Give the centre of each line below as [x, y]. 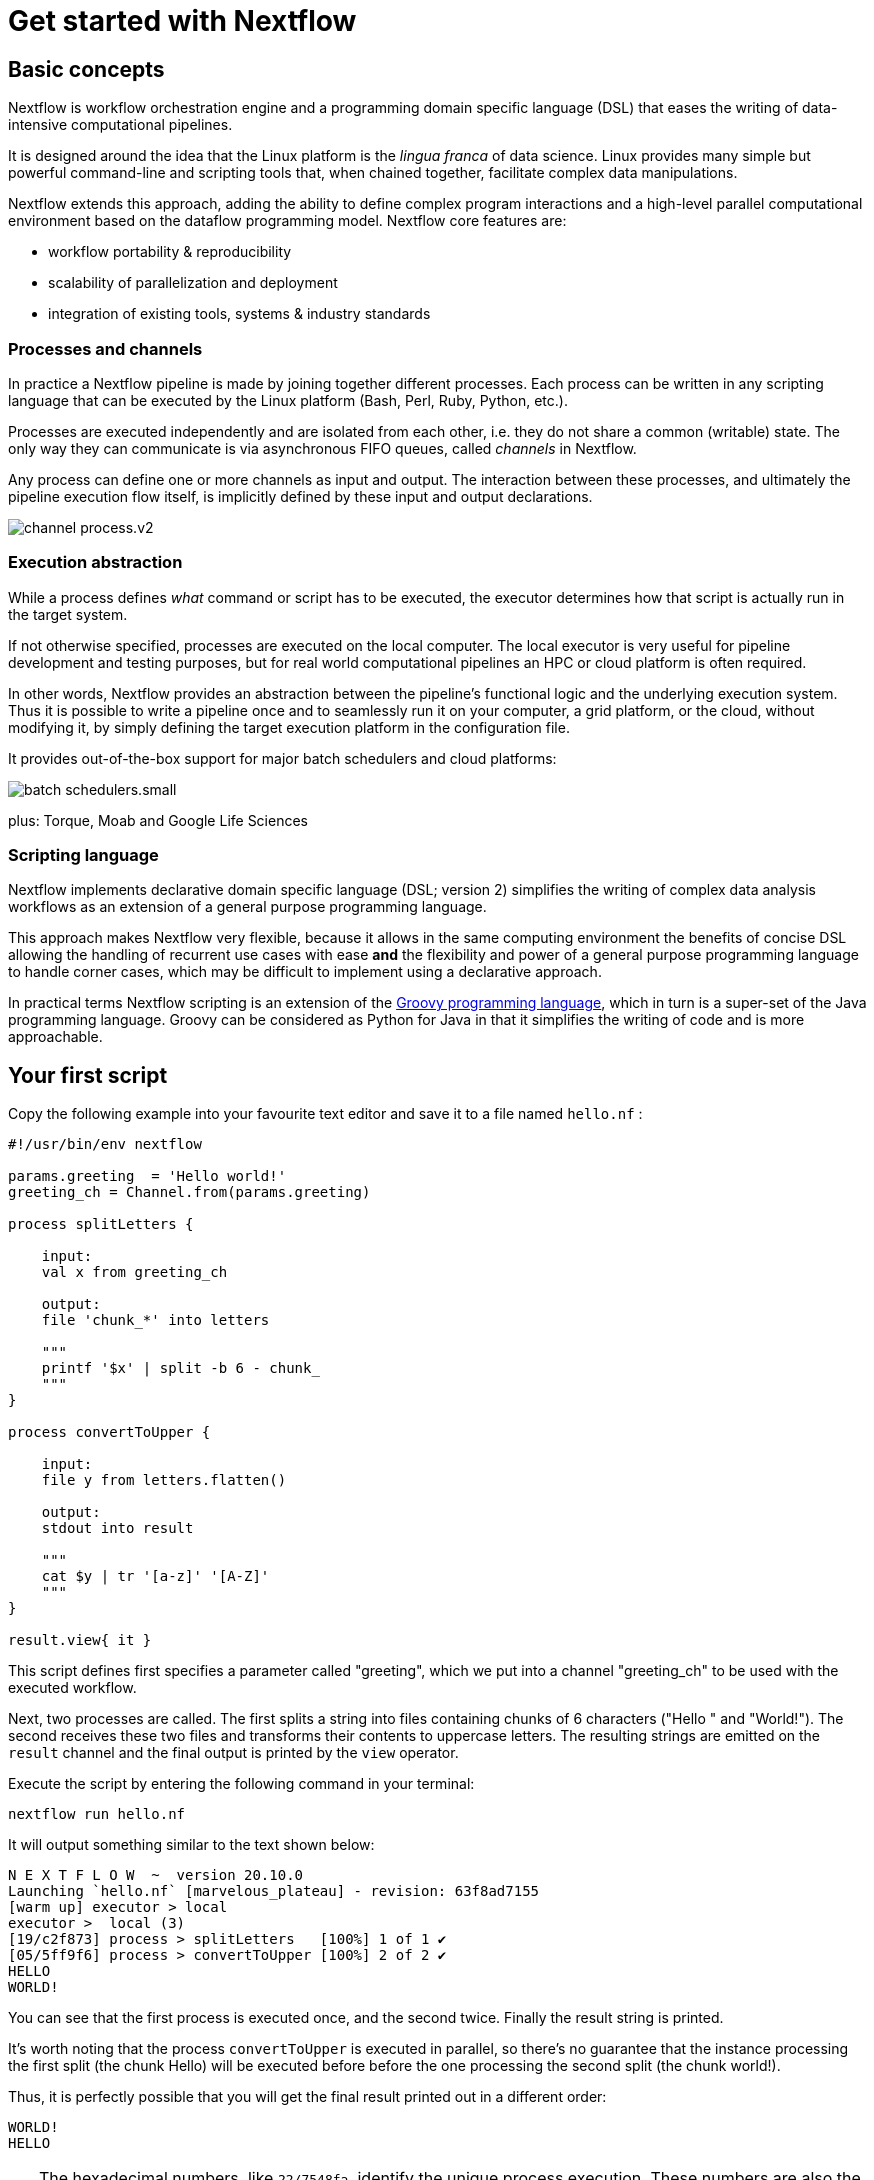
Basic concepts [86, 69]
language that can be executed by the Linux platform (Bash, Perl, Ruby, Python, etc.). [288, 400]
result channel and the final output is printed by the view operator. [233, 1753]
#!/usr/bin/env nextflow [105, 1144]
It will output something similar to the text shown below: [191, 1845]
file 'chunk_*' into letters [155, 1320]
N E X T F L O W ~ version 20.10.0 [156, 1875]
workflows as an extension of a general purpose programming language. [247, 907]
